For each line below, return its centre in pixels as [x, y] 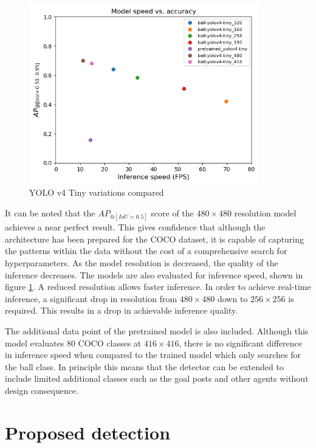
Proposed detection [88, 432]
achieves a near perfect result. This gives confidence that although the [135, 227]
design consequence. [42, 390]
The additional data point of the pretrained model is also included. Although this [157, 330]
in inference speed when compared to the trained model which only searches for [153, 355]
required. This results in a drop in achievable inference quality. [122, 310]
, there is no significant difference [240, 343]
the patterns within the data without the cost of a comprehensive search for [146, 251]
